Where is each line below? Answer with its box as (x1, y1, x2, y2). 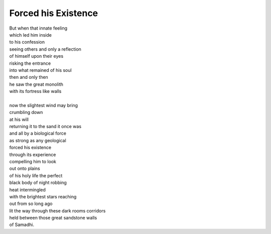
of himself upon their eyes (9, 53, 64, 59)
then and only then (9, 74, 49, 80)
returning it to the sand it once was (9, 124, 82, 130)
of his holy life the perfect (9, 172, 63, 178)
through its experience (9, 151, 56, 158)
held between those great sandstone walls (9, 215, 97, 221)
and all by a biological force (9, 131, 66, 137)
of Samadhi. (9, 221, 35, 228)
